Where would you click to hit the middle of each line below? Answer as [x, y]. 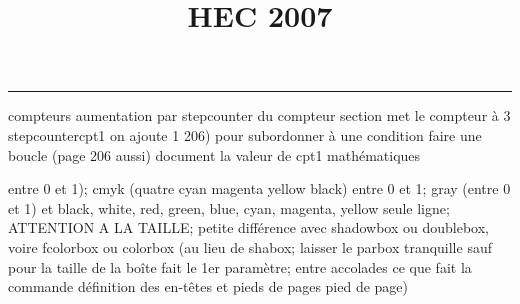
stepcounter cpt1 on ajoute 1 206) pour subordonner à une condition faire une [245, 134]
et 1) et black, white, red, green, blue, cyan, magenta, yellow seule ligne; [229, 207]
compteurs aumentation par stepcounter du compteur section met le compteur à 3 [259, 115]
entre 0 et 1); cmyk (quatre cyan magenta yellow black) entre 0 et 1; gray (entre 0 [259, 188]
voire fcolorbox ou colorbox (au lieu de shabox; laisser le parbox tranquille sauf [250, 246]
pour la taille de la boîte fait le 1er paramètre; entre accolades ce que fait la [240, 266]
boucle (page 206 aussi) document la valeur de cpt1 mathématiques [214, 154]
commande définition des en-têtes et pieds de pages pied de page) [208, 286]
